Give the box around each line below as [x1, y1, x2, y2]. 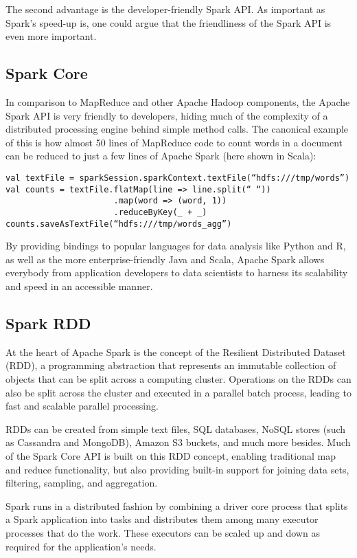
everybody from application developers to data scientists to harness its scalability [5, 265, 348, 280]
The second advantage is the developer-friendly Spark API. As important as [5, 2, 325, 16]
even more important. [5, 29, 97, 43]
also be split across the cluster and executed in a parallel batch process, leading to [5, 385, 352, 399]
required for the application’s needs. [5, 539, 157, 553]
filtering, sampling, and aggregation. [5, 476, 158, 490]
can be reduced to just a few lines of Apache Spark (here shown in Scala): [5, 148, 316, 163]
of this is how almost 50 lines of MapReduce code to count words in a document [5, 135, 343, 149]
